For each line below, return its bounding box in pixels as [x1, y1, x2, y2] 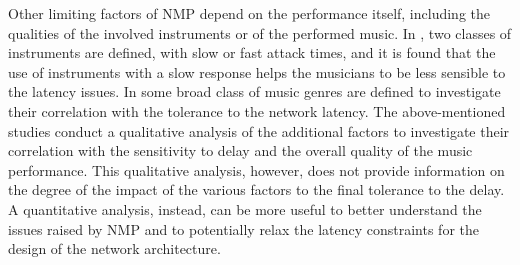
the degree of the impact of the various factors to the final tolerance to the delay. [8, 179, 505, 200]
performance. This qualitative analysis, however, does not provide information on [8, 159, 505, 180]
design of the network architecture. [8, 238, 221, 259]
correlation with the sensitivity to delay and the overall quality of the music [8, 140, 473, 161]
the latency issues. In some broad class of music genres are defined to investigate [8, 81, 501, 102]
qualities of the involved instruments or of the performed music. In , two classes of [8, 22, 512, 43]
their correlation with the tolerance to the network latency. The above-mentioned [8, 100, 506, 121]
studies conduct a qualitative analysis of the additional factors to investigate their [8, 120, 510, 141]
